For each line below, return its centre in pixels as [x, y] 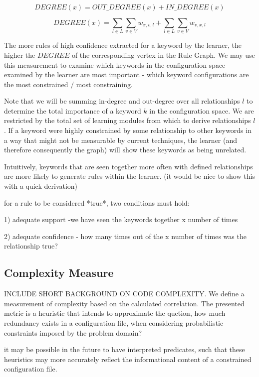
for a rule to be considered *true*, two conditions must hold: [97, 202]
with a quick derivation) [41, 186]
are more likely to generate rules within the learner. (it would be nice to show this [129, 176]
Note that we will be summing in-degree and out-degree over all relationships [122, 101]
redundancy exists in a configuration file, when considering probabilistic [114, 323]
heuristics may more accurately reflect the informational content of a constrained [128, 359]
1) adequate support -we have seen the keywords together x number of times [121, 219]
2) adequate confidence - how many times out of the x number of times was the [125, 236]
